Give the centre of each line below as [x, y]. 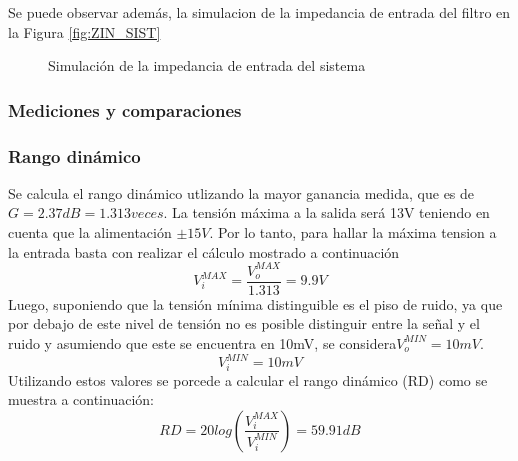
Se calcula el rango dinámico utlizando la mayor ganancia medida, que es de [241, 192]
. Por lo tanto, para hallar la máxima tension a [353, 232]
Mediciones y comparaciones [125, 109]
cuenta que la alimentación [90, 232]
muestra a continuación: [81, 399]
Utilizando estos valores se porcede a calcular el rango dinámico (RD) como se [248, 379]
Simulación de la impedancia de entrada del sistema [207, 65]
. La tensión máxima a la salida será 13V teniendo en [326, 212]
